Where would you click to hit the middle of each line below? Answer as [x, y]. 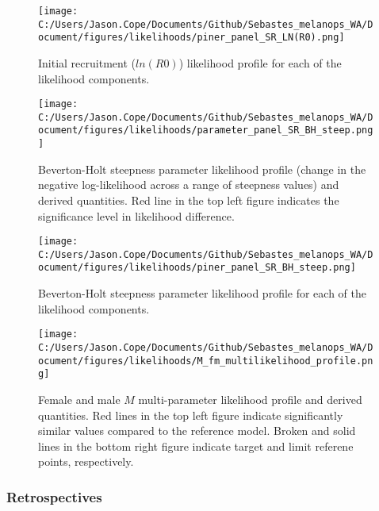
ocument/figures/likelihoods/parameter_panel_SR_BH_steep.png [206, 131]
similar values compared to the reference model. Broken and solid [197, 430]
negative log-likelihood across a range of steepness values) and [189, 184]
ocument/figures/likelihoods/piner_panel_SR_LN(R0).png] [191, 38]
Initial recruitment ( [87, 62]
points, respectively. [86, 461]
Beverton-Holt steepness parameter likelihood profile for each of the [202, 293]
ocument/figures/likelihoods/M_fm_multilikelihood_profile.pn [206, 361]
